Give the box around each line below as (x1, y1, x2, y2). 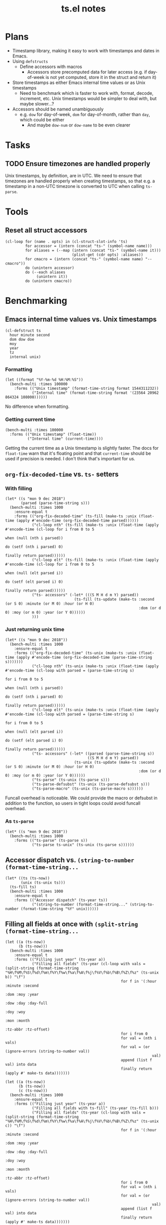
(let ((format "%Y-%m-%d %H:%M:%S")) (5, 377, 83, 382)
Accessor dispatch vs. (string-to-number (5, 856, 134, 865)
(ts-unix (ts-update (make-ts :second (74, 760, 155, 765)
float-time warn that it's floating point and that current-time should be (5, 450, 151, 456)
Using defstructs (12, 58, 48, 64)
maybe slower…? (19, 100, 54, 106)
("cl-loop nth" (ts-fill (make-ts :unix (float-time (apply (31, 523, 159, 528)
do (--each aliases (25, 269, 66, 275)
